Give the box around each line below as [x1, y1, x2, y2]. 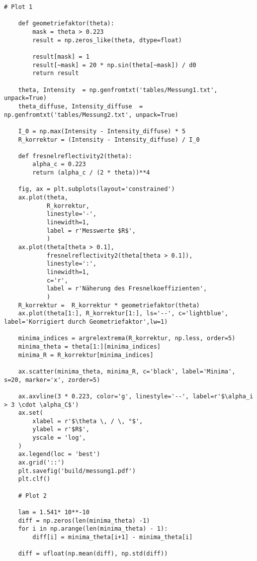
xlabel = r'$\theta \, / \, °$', [32, 417, 143, 425]
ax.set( [18, 409, 43, 417]
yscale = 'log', [32, 434, 86, 442]
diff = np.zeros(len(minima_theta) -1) [18, 517, 150, 524]
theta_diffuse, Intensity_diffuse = [18, 102, 143, 110]
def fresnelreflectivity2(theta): [18, 152, 132, 160]
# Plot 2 [18, 492, 47, 499]
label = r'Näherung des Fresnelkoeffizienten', [46, 285, 207, 292]
